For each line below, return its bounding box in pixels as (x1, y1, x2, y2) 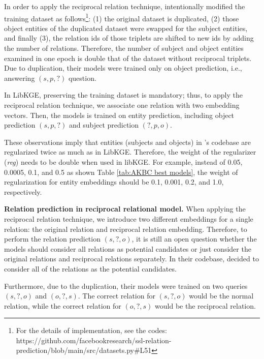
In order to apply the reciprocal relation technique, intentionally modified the (4, 1, 245, 11)
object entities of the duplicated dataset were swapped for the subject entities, (4, 22, 248, 33)
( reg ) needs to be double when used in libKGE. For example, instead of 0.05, (4, 156, 243, 167)
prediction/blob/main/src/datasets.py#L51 (16, 345, 152, 355)
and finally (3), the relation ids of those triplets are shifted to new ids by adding (4, 33, 254, 43)
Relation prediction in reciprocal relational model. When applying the (4, 203, 246, 214)
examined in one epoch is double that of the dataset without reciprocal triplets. (4, 52, 252, 63)
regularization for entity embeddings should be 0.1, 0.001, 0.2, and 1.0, (4, 176, 224, 187)
